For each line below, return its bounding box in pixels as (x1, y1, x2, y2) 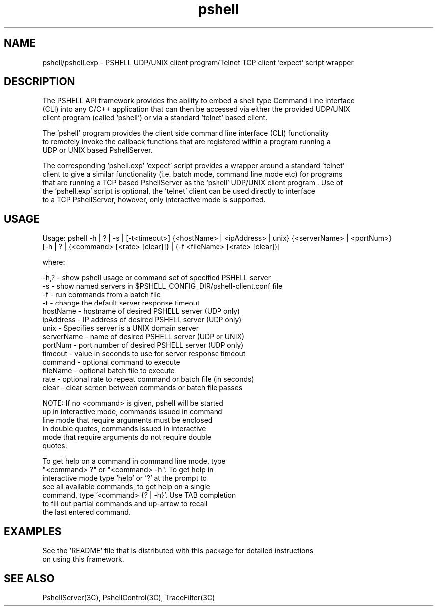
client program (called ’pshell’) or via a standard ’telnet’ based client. (42, 113, 268, 122)
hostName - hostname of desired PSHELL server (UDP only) (42, 307, 240, 316)
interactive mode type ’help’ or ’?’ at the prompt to (42, 474, 207, 483)
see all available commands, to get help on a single (42, 482, 210, 491)
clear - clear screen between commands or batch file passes (42, 383, 243, 392)
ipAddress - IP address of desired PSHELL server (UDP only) (42, 315, 242, 324)
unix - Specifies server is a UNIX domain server (42, 324, 199, 333)
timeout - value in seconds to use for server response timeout (42, 349, 246, 358)
